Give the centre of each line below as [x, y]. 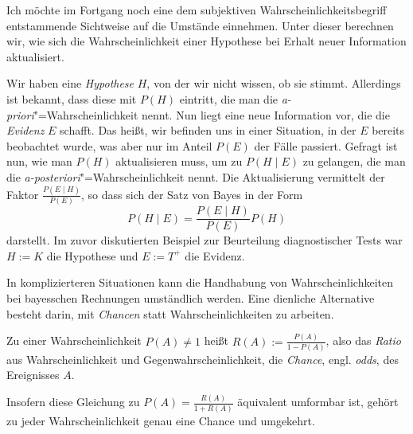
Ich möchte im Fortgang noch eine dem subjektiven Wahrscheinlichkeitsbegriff [197, 10]
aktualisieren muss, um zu [179, 161]
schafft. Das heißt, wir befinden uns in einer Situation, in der [208, 130]
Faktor [23, 194]
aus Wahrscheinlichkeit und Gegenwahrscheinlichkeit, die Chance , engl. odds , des [203, 359]
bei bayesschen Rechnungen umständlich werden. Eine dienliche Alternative [191, 298]
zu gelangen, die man [354, 161]
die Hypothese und [92, 255]
